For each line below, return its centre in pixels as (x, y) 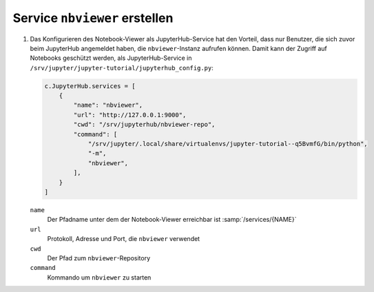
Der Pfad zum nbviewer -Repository (99, 258)
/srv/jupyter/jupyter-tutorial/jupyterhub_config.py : (122, 67)
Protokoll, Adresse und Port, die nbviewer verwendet (123, 239)
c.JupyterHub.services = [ (90, 86)
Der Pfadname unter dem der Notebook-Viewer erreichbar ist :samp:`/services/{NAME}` (172, 220)
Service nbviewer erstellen (93, 18)
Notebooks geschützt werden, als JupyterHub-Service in (111, 58)
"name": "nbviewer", (108, 105)
